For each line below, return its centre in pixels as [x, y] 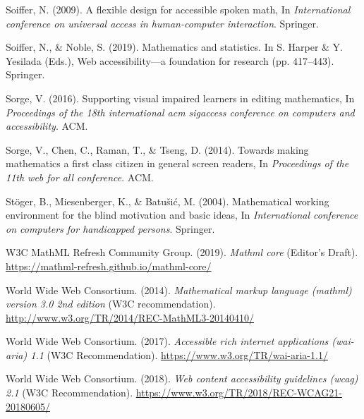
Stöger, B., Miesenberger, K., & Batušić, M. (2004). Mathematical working [168, 201]
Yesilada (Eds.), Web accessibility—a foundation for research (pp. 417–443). [170, 60]
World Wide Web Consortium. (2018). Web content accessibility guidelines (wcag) [182, 378]
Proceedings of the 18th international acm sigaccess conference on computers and [180, 112]
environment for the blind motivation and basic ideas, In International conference [182, 215]
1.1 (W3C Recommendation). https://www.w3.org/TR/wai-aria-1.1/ [179, 354]
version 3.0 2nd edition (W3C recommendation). [111, 304]
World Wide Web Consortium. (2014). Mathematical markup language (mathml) [179, 290]
